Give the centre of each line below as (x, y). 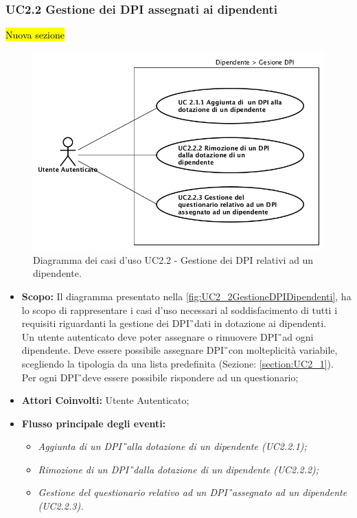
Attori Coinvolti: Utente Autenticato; (105, 400)
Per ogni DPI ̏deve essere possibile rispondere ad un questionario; (160, 377)
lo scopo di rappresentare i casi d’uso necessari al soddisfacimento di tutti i (180, 309)
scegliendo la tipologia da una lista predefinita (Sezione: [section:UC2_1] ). (177, 363)
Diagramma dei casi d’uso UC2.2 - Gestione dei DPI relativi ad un (173, 259)
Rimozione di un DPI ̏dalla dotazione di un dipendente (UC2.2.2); (178, 469)
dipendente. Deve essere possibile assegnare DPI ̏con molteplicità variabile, (180, 350)
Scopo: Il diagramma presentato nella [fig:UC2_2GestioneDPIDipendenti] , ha (186, 296)
